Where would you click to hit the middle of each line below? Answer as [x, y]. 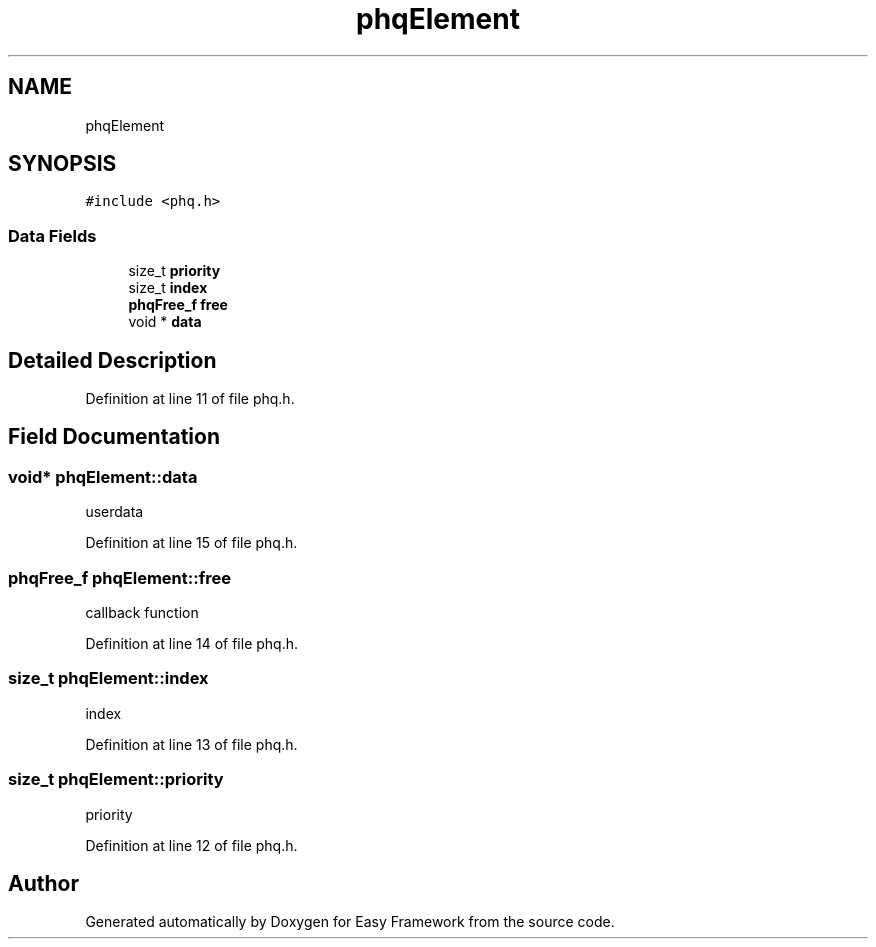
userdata [114, 512]
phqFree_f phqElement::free [119, 577]
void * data [165, 322]
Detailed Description [112, 360]
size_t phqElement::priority [116, 779]
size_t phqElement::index [108, 678]
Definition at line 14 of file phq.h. [192, 643]
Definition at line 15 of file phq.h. [191, 543]
